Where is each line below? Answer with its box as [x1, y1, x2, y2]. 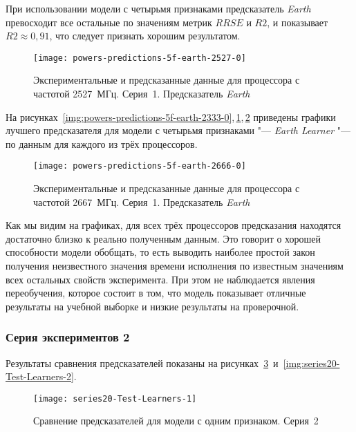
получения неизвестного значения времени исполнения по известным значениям [6, 259, 344, 273]
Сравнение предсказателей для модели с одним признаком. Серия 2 [33, 413, 319, 428]
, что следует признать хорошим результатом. [49, 28, 241, 43]
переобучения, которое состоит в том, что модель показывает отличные [6, 285, 306, 300]
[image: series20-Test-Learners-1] [33, 393, 197, 404]
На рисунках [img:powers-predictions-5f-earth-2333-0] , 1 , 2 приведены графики [6, 109, 336, 124]
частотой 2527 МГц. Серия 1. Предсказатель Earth [33, 86, 250, 101]
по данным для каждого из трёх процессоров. [6, 136, 198, 151]
